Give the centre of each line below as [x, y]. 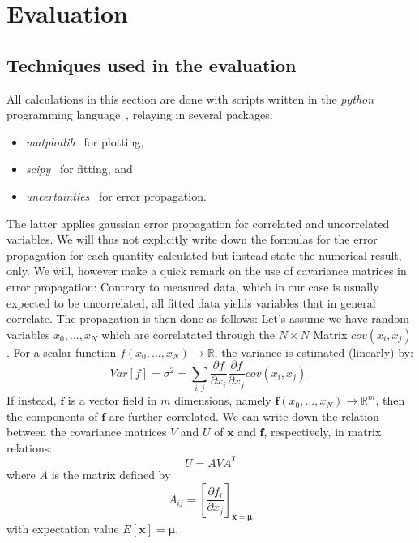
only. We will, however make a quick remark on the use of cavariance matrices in [207, 271]
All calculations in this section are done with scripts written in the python [190, 98]
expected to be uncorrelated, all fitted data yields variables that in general [191, 302]
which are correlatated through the [188, 334]
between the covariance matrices [87, 432]
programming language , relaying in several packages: [140, 115]
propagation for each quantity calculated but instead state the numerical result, [204, 255]
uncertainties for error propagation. [116, 195]
